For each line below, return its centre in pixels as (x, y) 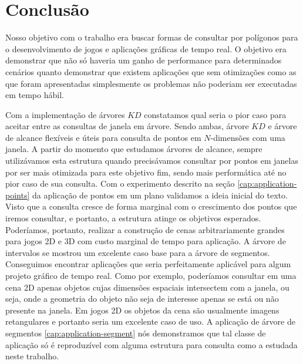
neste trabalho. (32, 356)
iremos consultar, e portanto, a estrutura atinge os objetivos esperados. (133, 218)
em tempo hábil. (35, 95)
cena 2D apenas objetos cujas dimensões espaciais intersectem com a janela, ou (147, 287)
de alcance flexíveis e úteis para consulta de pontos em (103, 137)
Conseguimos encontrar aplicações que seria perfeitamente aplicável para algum (148, 264)
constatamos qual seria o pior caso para (215, 114)
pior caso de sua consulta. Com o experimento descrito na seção (120, 183)
